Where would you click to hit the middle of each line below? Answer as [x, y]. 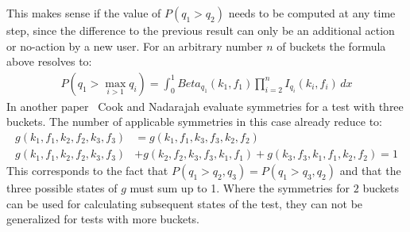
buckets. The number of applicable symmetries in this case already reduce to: [195, 122]
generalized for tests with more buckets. [103, 219]
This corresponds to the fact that [87, 171]
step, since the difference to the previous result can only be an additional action [201, 30]
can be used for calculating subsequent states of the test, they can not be [185, 203]
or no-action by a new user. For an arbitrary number [135, 46]
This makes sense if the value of [84, 13]
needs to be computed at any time [312, 13]
